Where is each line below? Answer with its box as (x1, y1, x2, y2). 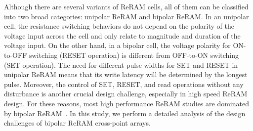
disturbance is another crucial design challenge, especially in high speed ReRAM (4, 88, 248, 99)
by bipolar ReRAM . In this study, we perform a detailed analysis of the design (4, 108, 246, 118)
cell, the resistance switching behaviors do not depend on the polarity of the (4, 21, 234, 31)
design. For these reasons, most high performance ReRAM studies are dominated (4, 98, 249, 108)
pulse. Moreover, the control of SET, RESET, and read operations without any (4, 79, 244, 89)
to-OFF (4, 49, 27, 60)
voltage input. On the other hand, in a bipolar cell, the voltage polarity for (4, 40, 231, 50)
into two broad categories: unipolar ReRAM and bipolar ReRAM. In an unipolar (4, 11, 249, 21)
